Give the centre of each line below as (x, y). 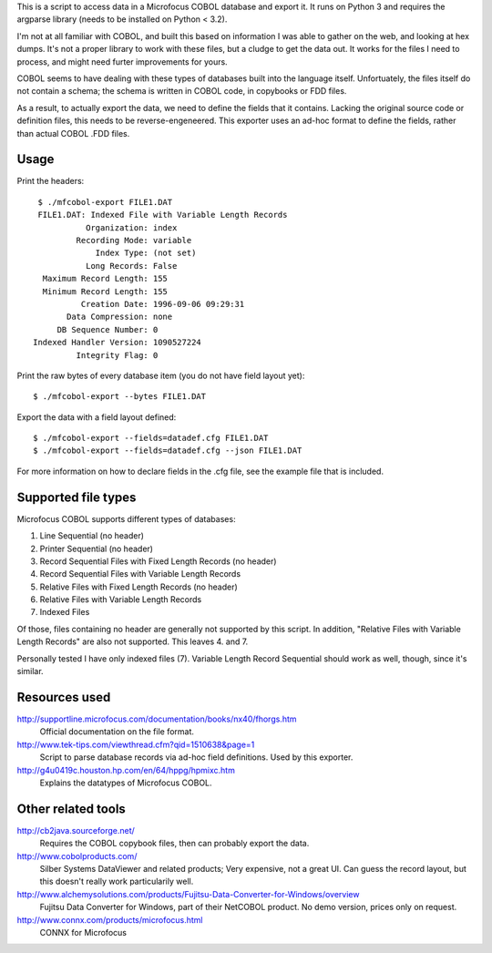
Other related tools (72, 809)
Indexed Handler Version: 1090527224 (118, 343)
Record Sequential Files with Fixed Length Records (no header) (158, 561)
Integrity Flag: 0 (117, 355)
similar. (31, 671)
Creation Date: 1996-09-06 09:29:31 (163, 304)
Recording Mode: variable (134, 240)
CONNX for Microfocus (83, 932)
